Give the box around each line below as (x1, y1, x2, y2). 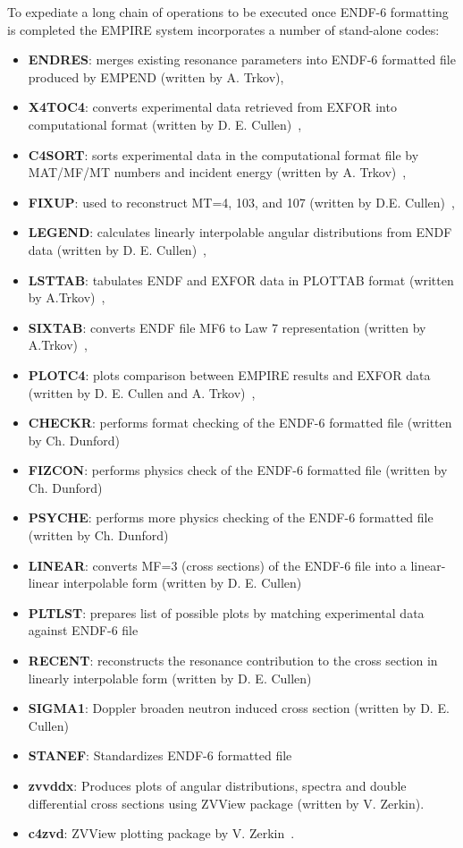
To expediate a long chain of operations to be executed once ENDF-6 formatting (7, 3, 449, 21)
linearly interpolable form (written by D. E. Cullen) (28, 668, 312, 687)
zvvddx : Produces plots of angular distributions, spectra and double (28, 776, 407, 794)
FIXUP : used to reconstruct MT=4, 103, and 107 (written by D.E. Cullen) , (28, 192, 455, 211)
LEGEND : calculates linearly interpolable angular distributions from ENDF (28, 223, 452, 242)
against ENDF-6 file (28, 621, 139, 640)
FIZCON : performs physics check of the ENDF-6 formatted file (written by (28, 461, 448, 479)
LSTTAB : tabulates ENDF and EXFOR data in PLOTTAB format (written (28, 270, 454, 289)
